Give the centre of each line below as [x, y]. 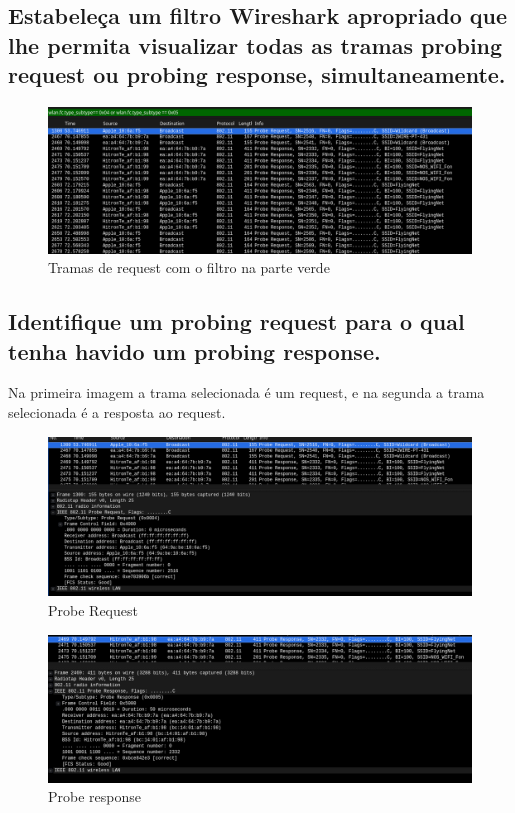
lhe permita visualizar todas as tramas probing [255, 44]
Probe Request [93, 609]
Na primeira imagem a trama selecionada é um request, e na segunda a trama [246, 392]
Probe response [94, 796]
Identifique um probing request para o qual [236, 321]
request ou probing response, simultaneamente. [257, 74]
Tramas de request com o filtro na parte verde [189, 267]
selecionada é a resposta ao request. [117, 411]
